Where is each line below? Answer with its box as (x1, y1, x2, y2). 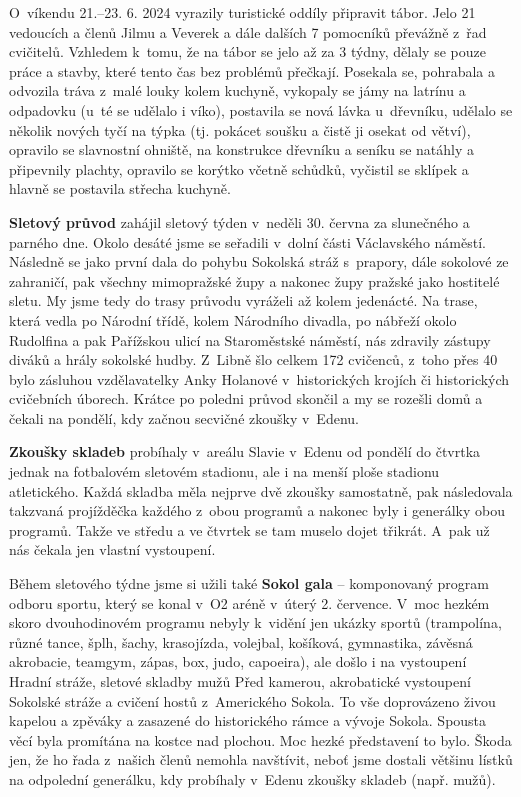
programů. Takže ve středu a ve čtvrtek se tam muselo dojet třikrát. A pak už (9, 519, 490, 540)
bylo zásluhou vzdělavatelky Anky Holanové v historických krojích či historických (9, 368, 510, 389)
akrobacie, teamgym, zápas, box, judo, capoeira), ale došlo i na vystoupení (9, 651, 467, 672)
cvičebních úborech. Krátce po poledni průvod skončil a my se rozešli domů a (9, 388, 483, 409)
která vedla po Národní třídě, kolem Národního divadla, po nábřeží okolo (9, 309, 457, 330)
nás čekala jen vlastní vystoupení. (9, 539, 216, 560)
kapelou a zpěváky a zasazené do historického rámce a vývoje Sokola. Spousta (9, 710, 487, 731)
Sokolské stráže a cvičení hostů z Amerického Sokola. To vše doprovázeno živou (9, 690, 496, 711)
